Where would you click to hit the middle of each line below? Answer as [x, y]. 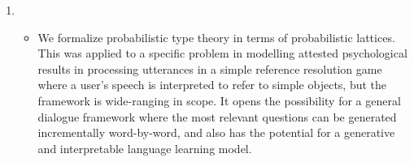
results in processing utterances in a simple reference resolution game [210, 68]
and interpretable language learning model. [145, 148]
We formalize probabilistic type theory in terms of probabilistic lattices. [216, 37]
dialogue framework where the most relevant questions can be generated [217, 116]
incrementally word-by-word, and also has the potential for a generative [216, 132]
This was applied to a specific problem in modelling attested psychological [222, 53]
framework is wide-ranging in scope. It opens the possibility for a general [219, 100]
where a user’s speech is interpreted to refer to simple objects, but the [212, 85]
